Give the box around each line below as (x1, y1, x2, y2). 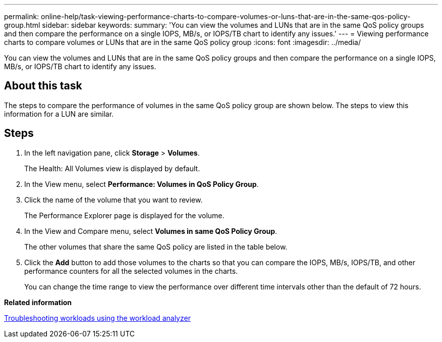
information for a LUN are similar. (4, 109, 114, 118)
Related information (4, 298, 72, 307)
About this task (4, 79, 82, 92)
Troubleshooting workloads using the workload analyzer (4, 313, 191, 322)
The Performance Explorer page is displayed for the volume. (24, 211, 225, 220)
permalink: (4, 12, 39, 21)
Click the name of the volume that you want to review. (24, 195, 203, 204)
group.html (4, 21, 40, 29)
